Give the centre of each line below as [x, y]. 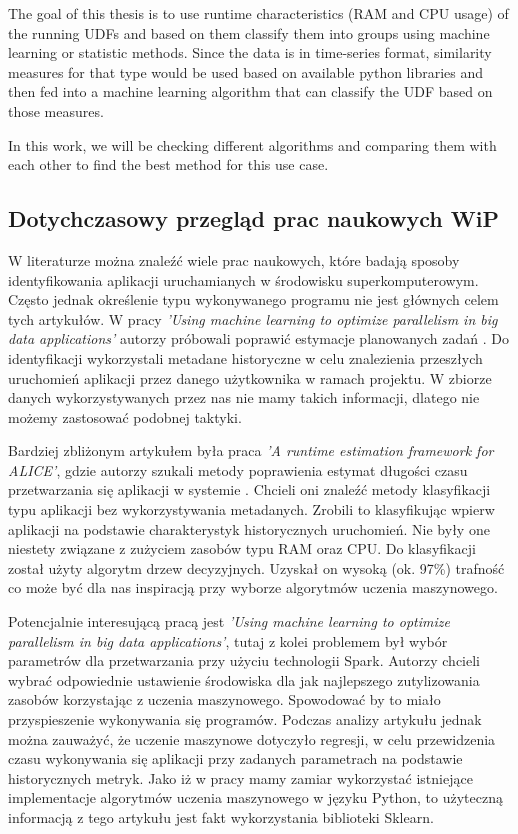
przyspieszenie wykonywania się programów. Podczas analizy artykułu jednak [245, 719]
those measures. [56, 110]
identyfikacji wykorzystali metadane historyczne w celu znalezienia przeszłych [245, 357]
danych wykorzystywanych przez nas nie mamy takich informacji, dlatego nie [244, 397]
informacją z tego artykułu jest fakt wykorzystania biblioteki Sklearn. [221, 816]
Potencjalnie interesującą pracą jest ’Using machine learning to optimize [229, 621]
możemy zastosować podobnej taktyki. [125, 416]
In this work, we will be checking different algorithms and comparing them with [252, 144]
